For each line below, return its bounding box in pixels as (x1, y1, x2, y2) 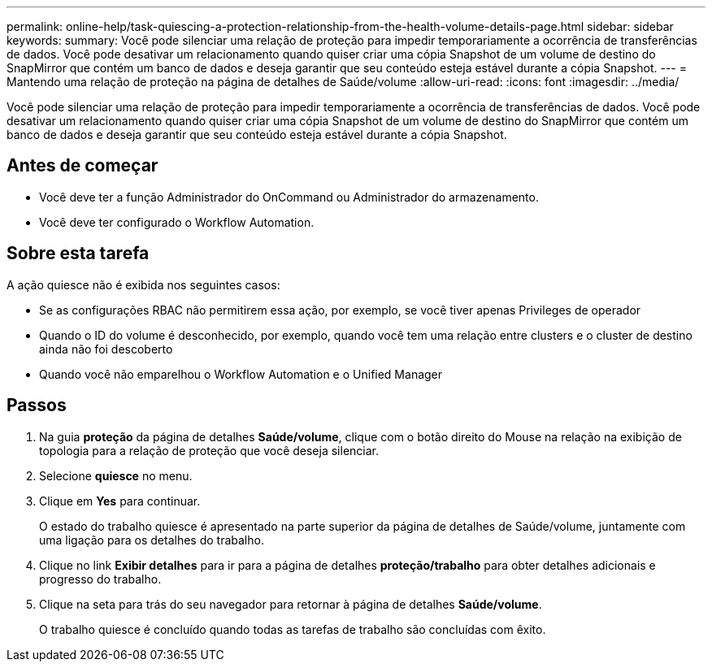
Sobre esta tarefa (7, 243, 150, 264)
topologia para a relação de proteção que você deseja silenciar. (39, 443, 379, 458)
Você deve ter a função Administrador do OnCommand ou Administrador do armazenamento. (39, 189, 539, 204)
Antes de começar (7, 155, 158, 176)
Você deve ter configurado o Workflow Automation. (39, 215, 315, 229)
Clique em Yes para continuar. (39, 493, 201, 508)
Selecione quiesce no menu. (39, 468, 193, 483)
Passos (7, 395, 67, 416)
